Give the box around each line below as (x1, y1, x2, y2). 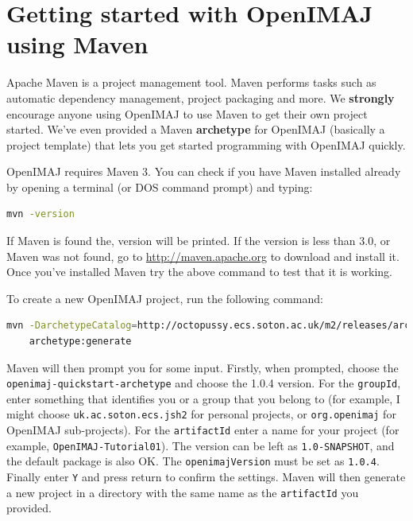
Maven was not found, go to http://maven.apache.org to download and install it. (6, 247, 399, 264)
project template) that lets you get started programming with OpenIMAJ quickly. (6, 136, 406, 153)
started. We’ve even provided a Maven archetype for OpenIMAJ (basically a (6, 121, 385, 138)
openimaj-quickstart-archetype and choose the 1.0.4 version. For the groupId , (6, 375, 401, 391)
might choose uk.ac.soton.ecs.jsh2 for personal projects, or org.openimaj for (6, 406, 396, 422)
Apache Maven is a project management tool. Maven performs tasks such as (6, 74, 376, 91)
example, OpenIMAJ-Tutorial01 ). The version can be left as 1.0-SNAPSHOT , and (6, 437, 395, 453)
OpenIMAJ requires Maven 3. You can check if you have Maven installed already (6, 163, 401, 180)
